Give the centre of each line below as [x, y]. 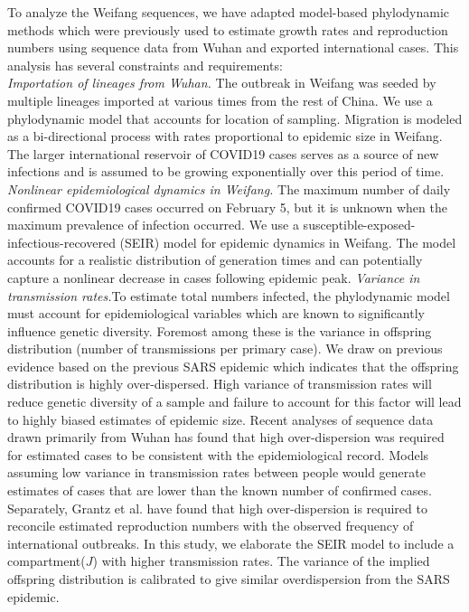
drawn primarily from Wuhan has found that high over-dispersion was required [226, 437]
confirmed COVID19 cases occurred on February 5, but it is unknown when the [227, 207]
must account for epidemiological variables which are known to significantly [216, 313]
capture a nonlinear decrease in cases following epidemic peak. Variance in [214, 277]
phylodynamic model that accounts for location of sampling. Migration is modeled [235, 118]
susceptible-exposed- [359, 225]
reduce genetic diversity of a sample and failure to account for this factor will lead [234, 402]
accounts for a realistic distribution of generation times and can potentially [215, 260]
